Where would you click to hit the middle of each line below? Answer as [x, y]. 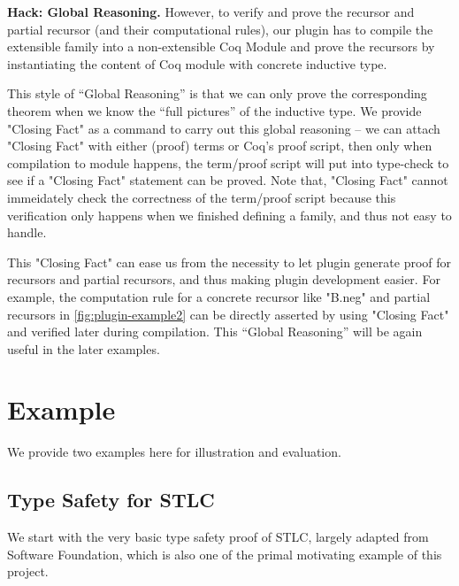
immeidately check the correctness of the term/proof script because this [202, 197]
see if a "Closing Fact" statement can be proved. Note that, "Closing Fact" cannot [228, 180]
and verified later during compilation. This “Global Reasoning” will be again [215, 332]
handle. [27, 232]
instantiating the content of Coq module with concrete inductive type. [197, 63]
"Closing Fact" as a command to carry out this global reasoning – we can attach [224, 128]
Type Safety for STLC [111, 500]
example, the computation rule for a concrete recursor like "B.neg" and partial [219, 296]
